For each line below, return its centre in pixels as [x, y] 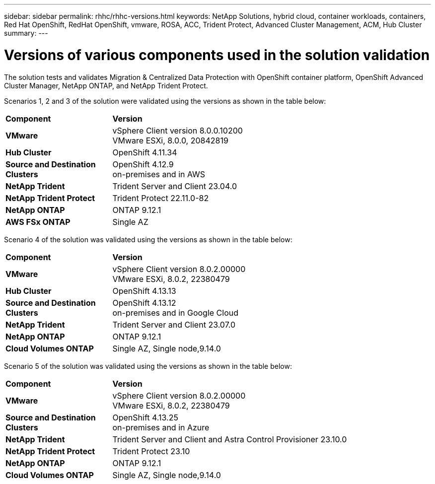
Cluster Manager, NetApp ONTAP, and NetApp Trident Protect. [106, 85]
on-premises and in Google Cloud [176, 312]
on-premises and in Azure [161, 427]
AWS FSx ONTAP [38, 222]
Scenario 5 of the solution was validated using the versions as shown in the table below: [148, 366]
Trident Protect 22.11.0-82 [161, 198]
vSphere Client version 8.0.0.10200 [178, 130]
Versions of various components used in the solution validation [217, 55]
